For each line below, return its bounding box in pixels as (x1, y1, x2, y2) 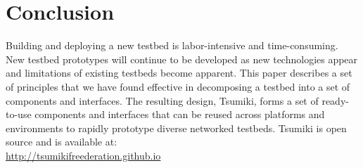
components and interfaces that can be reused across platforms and (34, 107, 325, 122)
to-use (6, 107, 32, 122)
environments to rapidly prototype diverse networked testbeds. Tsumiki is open (6, 120, 347, 135)
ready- (321, 93, 349, 108)
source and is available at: (6, 134, 117, 149)
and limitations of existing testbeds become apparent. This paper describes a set (6, 65, 352, 80)
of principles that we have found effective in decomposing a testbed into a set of (6, 79, 350, 93)
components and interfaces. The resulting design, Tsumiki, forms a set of (6, 93, 319, 108)
